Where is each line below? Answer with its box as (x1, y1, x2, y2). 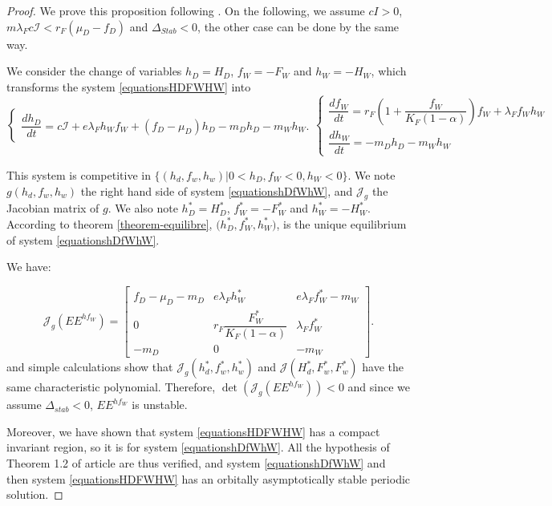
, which (371, 63, 407, 79)
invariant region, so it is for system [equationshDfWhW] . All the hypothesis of (6, 439, 390, 455)
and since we (347, 378, 411, 395)
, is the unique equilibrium (276, 215, 407, 232)
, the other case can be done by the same (197, 18, 400, 34)
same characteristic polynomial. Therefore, (6, 378, 216, 395)
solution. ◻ (6, 486, 63, 503)
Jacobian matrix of (6, 200, 99, 217)
